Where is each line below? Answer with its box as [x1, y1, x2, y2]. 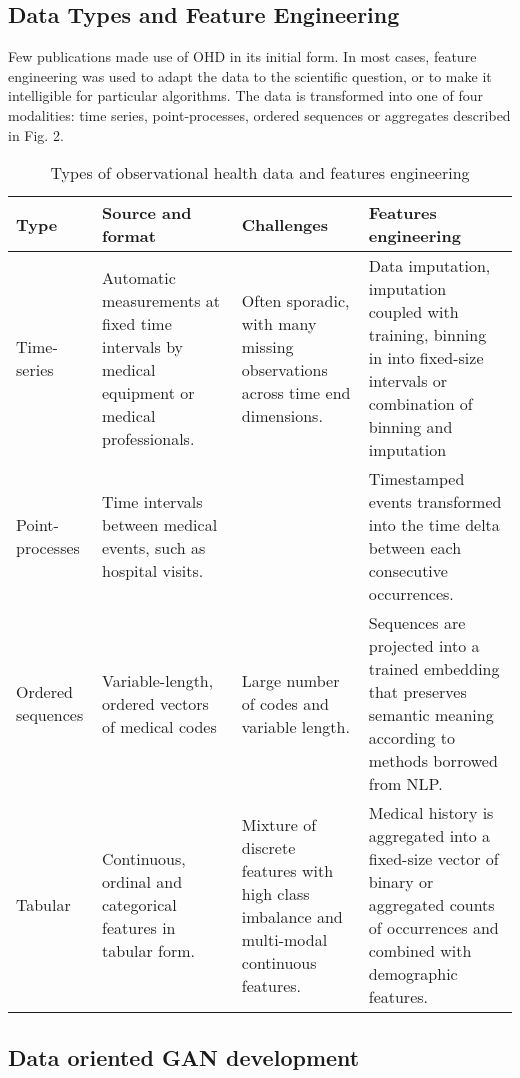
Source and [102, 201, 192, 225]
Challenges [241, 212, 329, 236]
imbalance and [241, 904, 343, 928]
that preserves [368, 680, 467, 704]
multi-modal [241, 927, 328, 951]
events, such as [102, 536, 206, 560]
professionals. [102, 426, 195, 450]
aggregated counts [368, 893, 495, 917]
